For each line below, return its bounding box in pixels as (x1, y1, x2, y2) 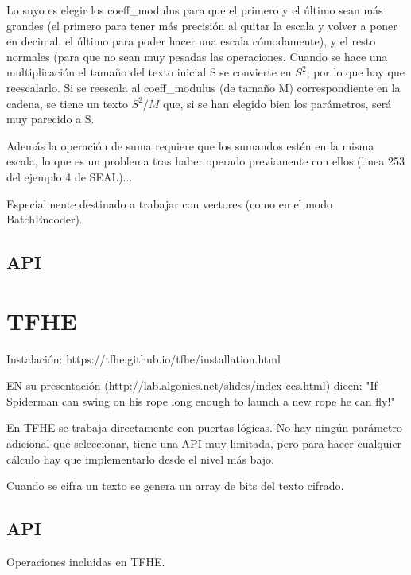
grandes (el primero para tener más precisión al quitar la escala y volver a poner (6, 17, 397, 33)
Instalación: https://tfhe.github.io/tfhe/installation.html (6, 350, 281, 367)
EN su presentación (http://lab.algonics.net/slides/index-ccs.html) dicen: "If (6, 377, 378, 394)
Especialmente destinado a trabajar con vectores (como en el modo (6, 195, 333, 212)
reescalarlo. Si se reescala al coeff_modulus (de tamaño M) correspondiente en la (6, 79, 401, 95)
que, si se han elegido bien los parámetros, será (163, 95, 392, 111)
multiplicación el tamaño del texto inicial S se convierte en (6, 64, 292, 80)
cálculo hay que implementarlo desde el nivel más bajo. (6, 450, 274, 467)
